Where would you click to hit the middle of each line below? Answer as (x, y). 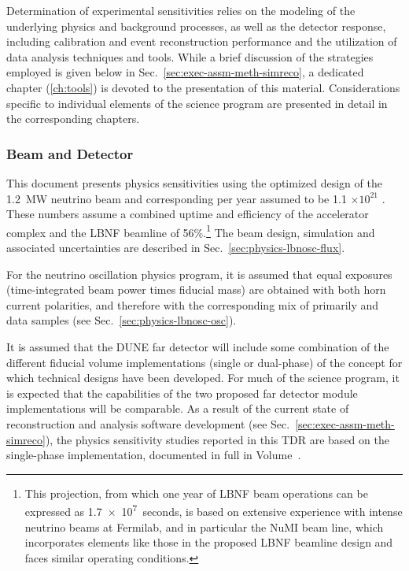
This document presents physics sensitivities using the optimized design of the (194, 182)
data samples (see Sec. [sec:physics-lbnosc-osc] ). (122, 320)
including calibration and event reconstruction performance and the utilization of (202, 41)
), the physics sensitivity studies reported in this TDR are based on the (217, 439)
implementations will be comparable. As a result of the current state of (178, 408)
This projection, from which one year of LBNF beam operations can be (196, 493)
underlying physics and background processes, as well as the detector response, (196, 26)
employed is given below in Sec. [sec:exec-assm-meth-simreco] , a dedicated (185, 72)
